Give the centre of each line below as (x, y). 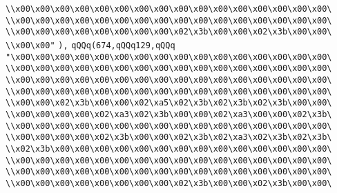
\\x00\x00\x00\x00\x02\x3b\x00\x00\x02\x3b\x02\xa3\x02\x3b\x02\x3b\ (169, 138)
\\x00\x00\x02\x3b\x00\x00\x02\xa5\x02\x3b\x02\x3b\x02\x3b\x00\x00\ (169, 103)
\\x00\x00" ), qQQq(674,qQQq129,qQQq (90, 45)
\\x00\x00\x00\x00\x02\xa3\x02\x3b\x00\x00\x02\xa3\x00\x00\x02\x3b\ (169, 114)
